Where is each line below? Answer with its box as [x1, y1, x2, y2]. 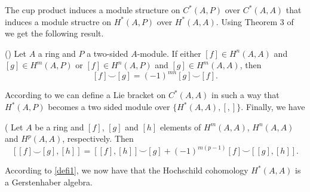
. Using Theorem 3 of [216, 15, 294, 28]
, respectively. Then [62, 132, 134, 145]
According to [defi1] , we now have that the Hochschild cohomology [5, 164, 248, 176]
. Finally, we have [241, 100, 305, 113]
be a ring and [35, 120, 84, 133]
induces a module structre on [5, 15, 111, 28]
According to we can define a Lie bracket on [5, 89, 166, 101]
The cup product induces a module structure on [5, 4, 180, 16]
